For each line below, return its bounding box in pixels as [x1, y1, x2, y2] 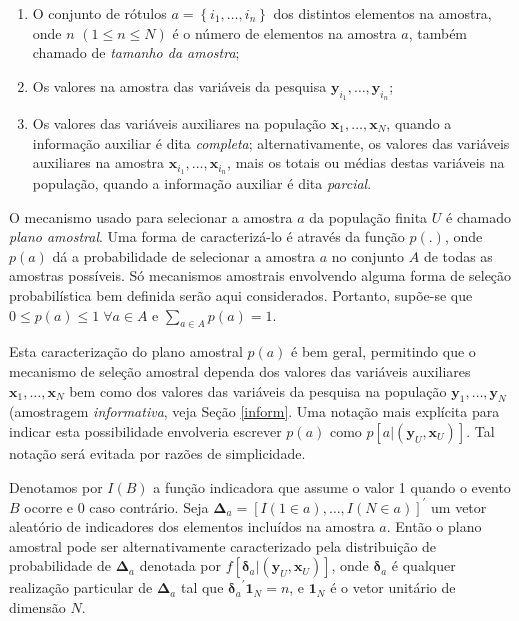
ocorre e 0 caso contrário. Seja [24, 496, 209, 517]
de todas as [423, 245, 493, 266]
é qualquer [391, 555, 456, 576]
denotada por [139, 555, 222, 576]
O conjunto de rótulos [32, 3, 167, 23]
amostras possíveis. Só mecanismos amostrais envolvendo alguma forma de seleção [9, 265, 512, 286]
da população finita [309, 206, 428, 227]
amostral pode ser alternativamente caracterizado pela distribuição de [9, 535, 437, 556]
